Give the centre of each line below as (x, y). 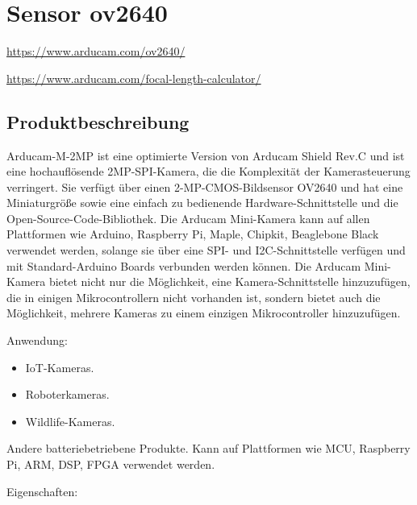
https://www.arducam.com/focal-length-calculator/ (134, 78)
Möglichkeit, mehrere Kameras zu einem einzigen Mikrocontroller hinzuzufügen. (204, 313)
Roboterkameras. (67, 394)
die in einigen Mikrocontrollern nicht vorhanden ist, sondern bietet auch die (194, 297)
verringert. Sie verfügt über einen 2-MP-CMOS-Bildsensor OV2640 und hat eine (205, 186)
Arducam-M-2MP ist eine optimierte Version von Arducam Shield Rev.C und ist (206, 155)
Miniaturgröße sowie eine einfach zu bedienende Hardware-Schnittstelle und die (202, 203)
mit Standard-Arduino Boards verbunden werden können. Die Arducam (184, 265)
